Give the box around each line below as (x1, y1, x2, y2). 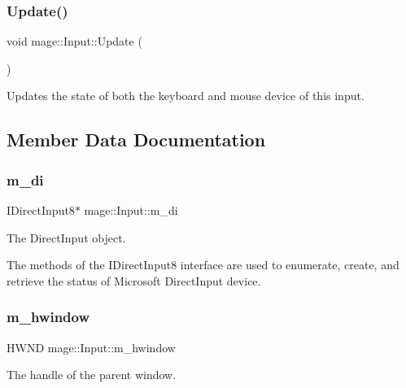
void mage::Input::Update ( (7, 33, 142, 50)
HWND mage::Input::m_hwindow (7, 338, 176, 355)
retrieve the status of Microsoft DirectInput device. (7, 272, 261, 289)
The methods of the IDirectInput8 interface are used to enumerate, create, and (7, 256, 399, 273)
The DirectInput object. (7, 229, 126, 246)
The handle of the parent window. (7, 366, 177, 383)
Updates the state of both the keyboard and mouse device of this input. (7, 87, 365, 104)
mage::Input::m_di (84, 202, 178, 218)
